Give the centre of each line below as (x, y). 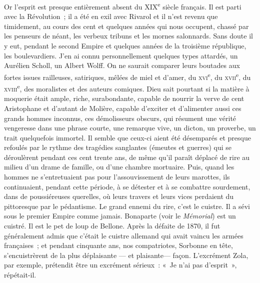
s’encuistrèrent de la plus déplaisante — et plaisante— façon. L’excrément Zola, (126, 255)
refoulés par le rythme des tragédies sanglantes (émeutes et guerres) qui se (118, 147)
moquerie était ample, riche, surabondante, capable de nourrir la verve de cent (124, 98)
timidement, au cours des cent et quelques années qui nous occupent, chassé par (126, 26)
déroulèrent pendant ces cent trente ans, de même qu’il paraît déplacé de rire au (127, 157)
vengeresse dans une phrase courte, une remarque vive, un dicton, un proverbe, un (130, 128)
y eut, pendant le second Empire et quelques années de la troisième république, (125, 46)
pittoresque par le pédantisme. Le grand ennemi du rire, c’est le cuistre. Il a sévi (127, 206)
